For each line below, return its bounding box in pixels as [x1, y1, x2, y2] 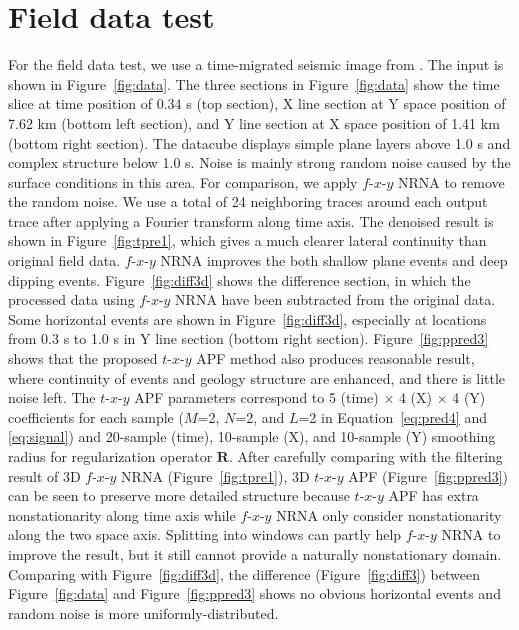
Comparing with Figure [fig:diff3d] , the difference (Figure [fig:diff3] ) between [8, 563, 480, 584]
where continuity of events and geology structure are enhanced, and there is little [8, 367, 506, 388]
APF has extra [388, 485, 479, 506]
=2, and [235, 406, 285, 427]
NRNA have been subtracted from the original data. [175, 289, 496, 310]
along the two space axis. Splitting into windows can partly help [8, 524, 402, 545]
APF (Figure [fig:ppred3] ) [348, 465, 509, 486]
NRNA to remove [397, 171, 505, 192]
